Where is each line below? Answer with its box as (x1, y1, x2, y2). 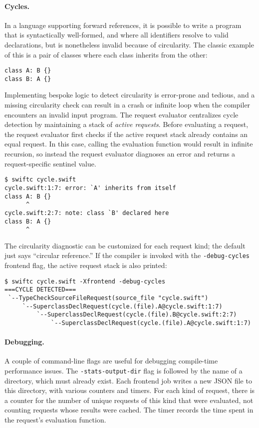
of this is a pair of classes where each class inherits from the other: (4, 49, 208, 59)
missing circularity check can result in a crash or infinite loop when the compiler (4, 99, 251, 110)
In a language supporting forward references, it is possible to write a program (4, 19, 242, 30)
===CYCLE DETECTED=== (4, 286, 76, 293)
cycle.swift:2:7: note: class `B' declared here (4, 209, 169, 216)
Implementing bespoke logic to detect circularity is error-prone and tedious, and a (4, 89, 255, 100)
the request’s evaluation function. (4, 414, 106, 425)
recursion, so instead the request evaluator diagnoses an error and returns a (4, 148, 236, 159)
